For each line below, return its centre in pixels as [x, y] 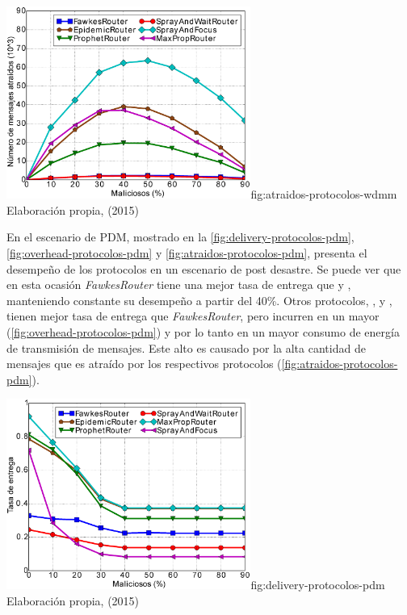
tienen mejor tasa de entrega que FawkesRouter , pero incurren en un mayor [193, 316]
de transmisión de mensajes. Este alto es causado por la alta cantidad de [186, 347]
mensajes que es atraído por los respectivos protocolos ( [144, 364]
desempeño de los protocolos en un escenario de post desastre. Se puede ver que [204, 268]
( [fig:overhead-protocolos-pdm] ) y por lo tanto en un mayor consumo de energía [203, 332]
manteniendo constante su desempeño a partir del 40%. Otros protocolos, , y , [199, 300]
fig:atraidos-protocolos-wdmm [324, 194]
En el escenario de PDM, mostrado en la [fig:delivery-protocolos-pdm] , [180, 237]
